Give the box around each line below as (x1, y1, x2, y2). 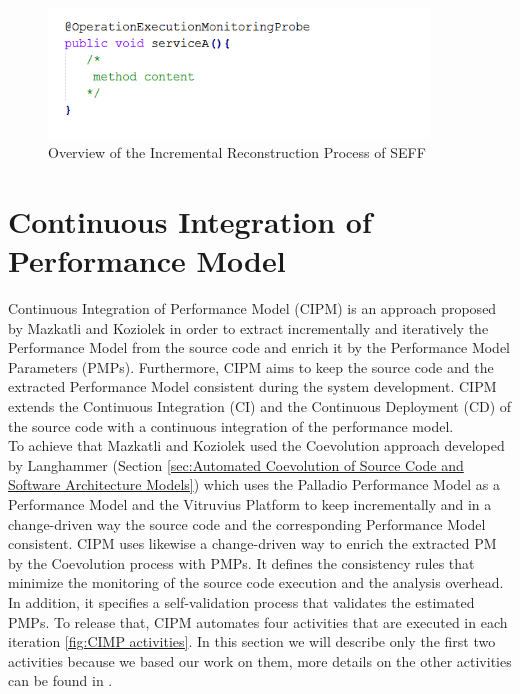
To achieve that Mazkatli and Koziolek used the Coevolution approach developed (8, 435, 505, 456)
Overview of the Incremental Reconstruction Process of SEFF (48, 142, 426, 163)
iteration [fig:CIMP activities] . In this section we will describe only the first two (8, 631, 496, 652)
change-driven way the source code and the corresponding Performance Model (8, 513, 486, 534)
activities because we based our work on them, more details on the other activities (8, 650, 512, 671)
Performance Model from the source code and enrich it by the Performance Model (8, 337, 511, 358)
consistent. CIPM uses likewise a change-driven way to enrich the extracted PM (8, 533, 497, 554)
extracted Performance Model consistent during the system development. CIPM (8, 376, 497, 397)
